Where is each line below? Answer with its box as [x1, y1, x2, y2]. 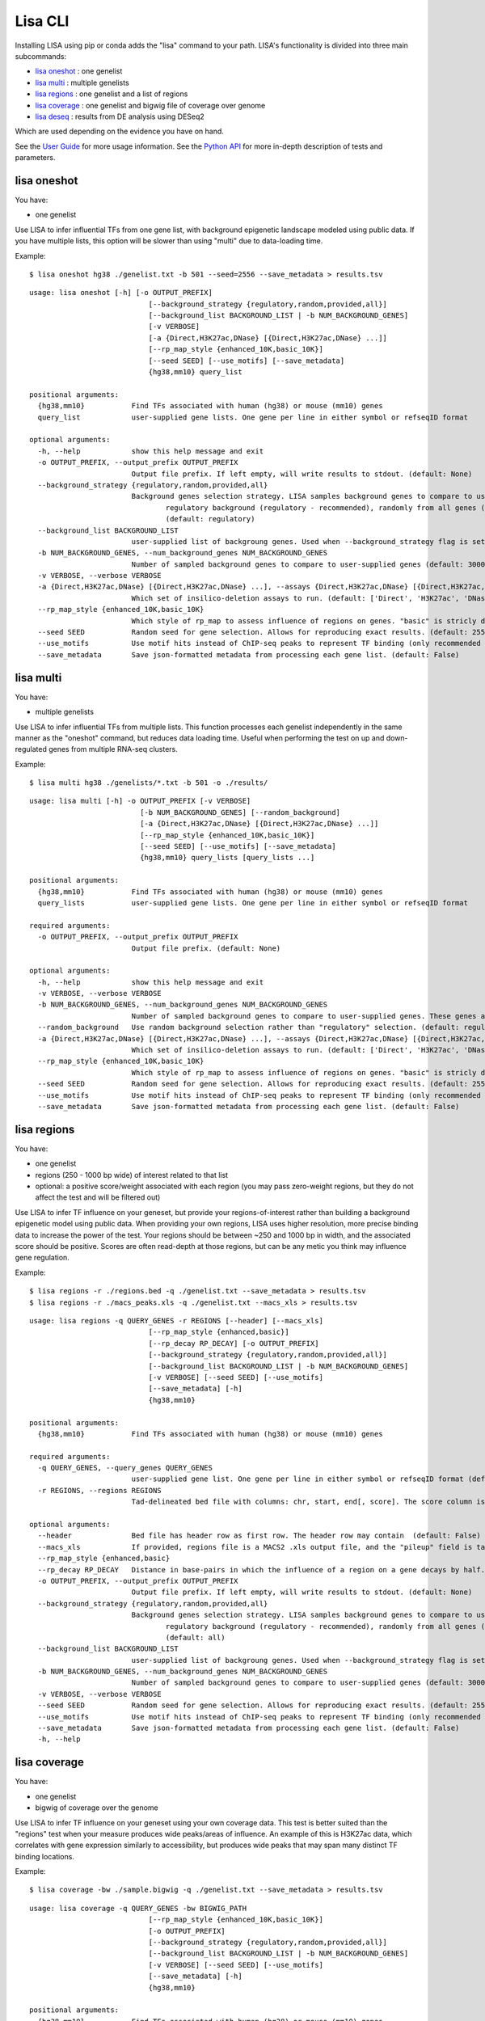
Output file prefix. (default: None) [131, 943, 281, 953]
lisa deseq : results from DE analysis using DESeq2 [35, 112, 205, 121]
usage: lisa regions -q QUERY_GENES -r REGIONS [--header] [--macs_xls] [29, 1316, 323, 1325]
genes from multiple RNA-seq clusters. [48, 745, 178, 754]
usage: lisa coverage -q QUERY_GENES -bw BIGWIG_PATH [29, 1904, 247, 1913]
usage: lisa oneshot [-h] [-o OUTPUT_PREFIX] [29, 288, 213, 297]
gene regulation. [15, 1253, 70, 1263]
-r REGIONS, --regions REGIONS [37, 1486, 162, 1495]
